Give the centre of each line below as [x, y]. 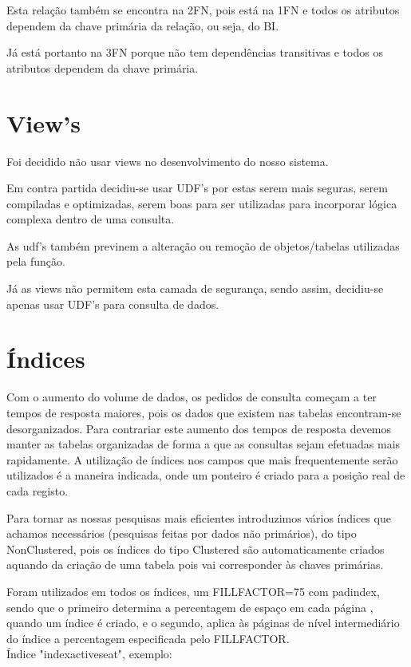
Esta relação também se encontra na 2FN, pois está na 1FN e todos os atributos [203, 10]
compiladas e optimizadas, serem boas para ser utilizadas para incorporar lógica [202, 203]
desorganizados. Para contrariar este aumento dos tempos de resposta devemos [199, 428]
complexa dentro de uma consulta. [91, 219]
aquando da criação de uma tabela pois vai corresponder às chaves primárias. [195, 564]
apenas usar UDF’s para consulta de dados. [113, 304]
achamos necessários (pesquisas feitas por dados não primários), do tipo [182, 533]
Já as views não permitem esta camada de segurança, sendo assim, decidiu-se [195, 288]
